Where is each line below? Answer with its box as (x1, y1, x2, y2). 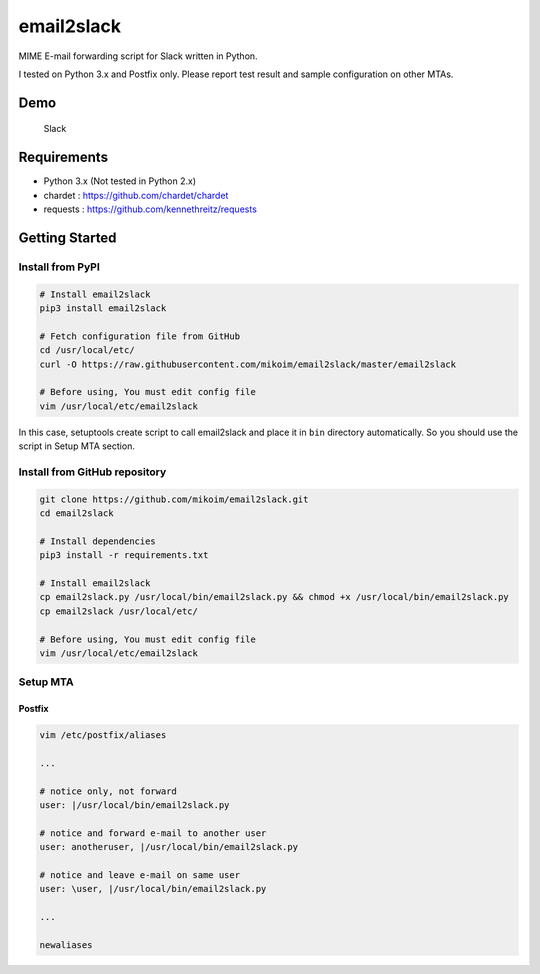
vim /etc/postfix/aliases (39, 730, 167, 741)
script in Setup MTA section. (18, 440, 135, 452)
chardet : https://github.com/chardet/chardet (43, 189, 229, 201)
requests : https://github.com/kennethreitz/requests (43, 203, 257, 215)
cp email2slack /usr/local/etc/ (39, 605, 199, 617)
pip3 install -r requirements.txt (39, 550, 209, 561)
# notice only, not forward (39, 785, 177, 797)
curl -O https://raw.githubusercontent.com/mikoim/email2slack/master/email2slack (39, 358, 457, 370)
